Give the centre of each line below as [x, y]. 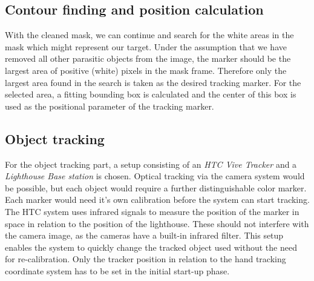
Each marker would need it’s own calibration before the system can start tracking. [157, 200]
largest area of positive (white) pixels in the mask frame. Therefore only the [146, 70]
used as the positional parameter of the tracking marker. [110, 106]
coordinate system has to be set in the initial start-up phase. [117, 270]
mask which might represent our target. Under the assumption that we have [146, 46]
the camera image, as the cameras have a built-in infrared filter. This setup [144, 235]
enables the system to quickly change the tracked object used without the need [151, 247]
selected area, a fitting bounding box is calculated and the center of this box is [151, 94]
